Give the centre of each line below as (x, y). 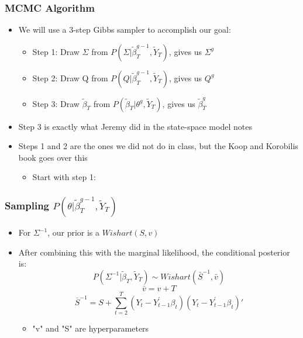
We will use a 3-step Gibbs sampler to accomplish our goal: (125, 30)
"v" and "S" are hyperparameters (91, 328)
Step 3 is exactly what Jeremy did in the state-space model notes (135, 126)
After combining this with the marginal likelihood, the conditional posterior (154, 252)
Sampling (27, 205)
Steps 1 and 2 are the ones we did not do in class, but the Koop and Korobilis (158, 146)
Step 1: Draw (56, 51)
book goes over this (53, 157)
